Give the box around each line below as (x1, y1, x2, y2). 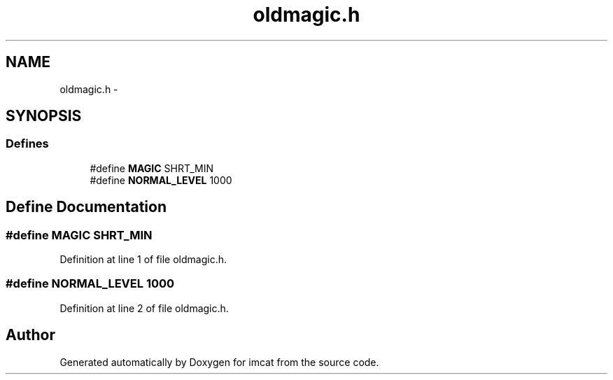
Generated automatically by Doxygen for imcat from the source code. (59, 356, 379, 368)
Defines (6, 136, 49, 151)
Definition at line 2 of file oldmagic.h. (59, 302, 229, 314)
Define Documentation (6, 198, 167, 216)
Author (6, 326, 55, 344)
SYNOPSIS (6, 107, 82, 125)
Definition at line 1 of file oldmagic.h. (59, 253, 227, 266)
